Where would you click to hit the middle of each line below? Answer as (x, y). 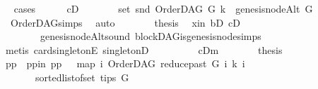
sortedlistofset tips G (82, 77)
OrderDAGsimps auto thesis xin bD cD (125, 22)
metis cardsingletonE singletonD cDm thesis (144, 49)
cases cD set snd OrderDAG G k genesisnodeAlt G (163, 8)
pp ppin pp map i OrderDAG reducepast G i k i (125, 63)
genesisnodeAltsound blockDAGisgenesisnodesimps (151, 36)
